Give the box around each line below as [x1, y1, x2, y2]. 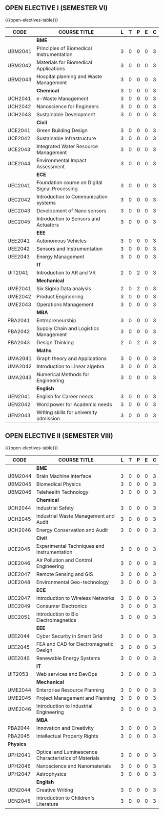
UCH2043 [7, 111, 31, 118]
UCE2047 [7, 571, 31, 578]
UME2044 [7, 687, 32, 693]
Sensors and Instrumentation [36, 245, 103, 252]
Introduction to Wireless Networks [36, 594, 115, 601]
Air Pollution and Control [36, 557, 92, 563]
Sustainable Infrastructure [36, 135, 96, 142]
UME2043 [7, 301, 32, 308]
